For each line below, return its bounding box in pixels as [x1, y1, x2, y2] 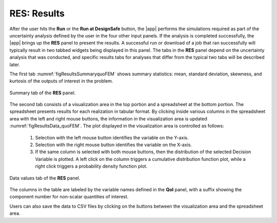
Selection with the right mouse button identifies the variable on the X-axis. [35, 141, 192, 148]
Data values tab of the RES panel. [9, 175, 81, 181]
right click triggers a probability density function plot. [35, 163, 148, 169]
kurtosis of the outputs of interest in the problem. [9, 78, 113, 84]
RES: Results [9, 8, 65, 19]
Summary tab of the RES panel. [9, 90, 76, 96]
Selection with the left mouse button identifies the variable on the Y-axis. [35, 134, 189, 140]
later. [9, 62, 21, 68]
